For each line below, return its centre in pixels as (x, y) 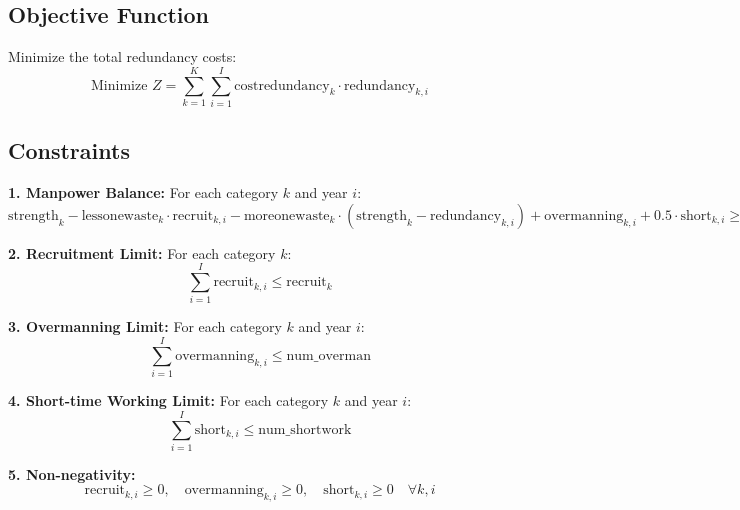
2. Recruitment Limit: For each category (142, 252)
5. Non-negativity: (72, 473)
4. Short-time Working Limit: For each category (168, 400)
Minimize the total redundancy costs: (122, 56)
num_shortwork (305, 429)
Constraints (69, 150)
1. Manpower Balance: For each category (143, 192)
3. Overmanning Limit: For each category (145, 326)
